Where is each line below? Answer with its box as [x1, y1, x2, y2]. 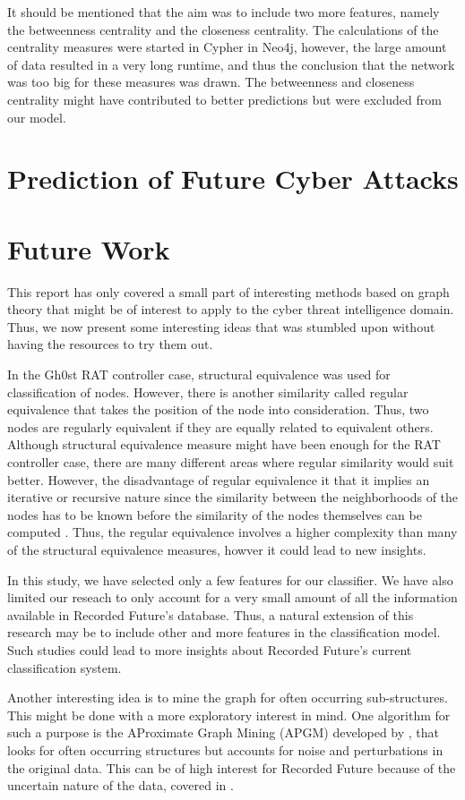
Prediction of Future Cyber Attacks [7, 160, 459, 197]
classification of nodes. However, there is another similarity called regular [7, 382, 409, 401]
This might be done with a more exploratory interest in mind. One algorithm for [7, 705, 451, 724]
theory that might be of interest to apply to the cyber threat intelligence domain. [7, 300, 454, 319]
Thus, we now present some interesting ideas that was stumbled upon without [7, 317, 435, 336]
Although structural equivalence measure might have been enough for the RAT [7, 435, 441, 454]
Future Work [7, 230, 170, 267]
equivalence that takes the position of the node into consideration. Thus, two [7, 400, 429, 419]
